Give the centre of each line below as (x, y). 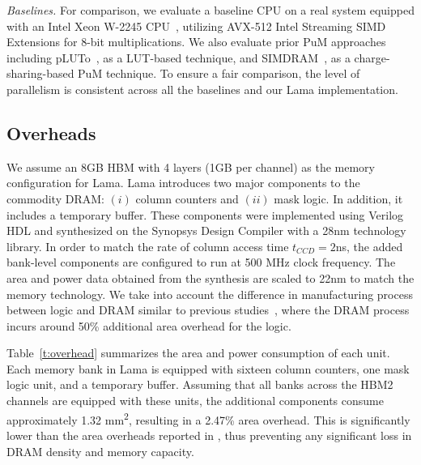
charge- (372, 57)
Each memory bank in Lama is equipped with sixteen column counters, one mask (208, 368)
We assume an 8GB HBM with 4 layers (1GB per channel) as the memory (191, 166)
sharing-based (40, 73)
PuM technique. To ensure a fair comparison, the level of (219, 73)
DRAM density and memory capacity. (100, 451)
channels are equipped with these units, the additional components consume (195, 401)
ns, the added (369, 246)
